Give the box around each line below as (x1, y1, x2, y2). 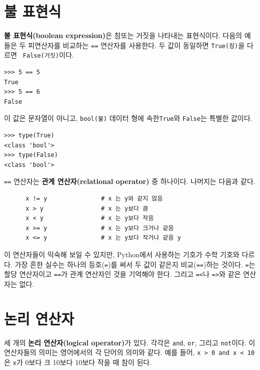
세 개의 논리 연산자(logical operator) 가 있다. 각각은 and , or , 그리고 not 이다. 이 (4, 337, 255, 347)
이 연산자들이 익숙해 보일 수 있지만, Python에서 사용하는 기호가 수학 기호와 (4, 249, 239, 260)
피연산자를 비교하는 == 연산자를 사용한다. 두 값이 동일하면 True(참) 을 (28, 40, 245, 50)
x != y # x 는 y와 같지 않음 (25, 195, 163, 203)
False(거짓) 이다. (23, 50, 74, 60)
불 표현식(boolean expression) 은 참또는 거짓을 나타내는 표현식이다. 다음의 (4, 30, 242, 41)
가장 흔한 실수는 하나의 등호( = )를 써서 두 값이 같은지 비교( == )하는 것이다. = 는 (15, 259, 255, 269)
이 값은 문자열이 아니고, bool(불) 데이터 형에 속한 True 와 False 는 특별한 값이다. (4, 113, 252, 123)
